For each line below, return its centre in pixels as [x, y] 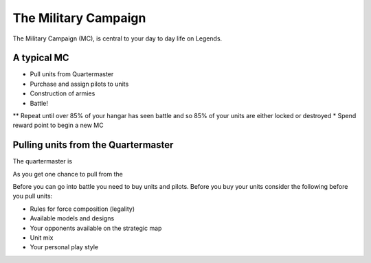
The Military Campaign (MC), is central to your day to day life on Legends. [117, 38]
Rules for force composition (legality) [82, 209]
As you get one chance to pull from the [68, 174]
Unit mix [42, 238]
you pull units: [33, 196]
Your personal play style [64, 247]
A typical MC [41, 58]
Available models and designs [72, 218]
